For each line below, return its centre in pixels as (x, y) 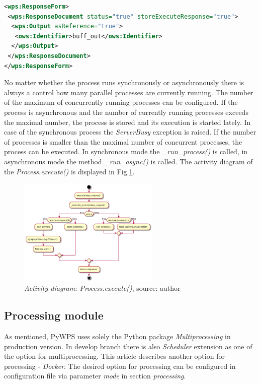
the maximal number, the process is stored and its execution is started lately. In (127, 122)
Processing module (54, 315)
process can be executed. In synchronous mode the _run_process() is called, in (126, 151)
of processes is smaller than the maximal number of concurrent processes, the (123, 141)
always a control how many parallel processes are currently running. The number (129, 92)
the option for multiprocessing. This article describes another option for (114, 356)
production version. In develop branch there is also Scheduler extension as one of (128, 346)
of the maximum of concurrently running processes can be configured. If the (121, 102)
